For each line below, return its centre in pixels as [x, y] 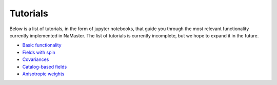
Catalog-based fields [45, 67]
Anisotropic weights [43, 74]
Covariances [36, 59]
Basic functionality [42, 45]
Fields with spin [39, 52]
